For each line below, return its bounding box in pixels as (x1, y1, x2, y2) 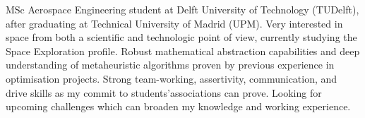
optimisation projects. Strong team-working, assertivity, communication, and (6, 71, 337, 85)
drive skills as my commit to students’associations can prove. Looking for (6, 85, 322, 100)
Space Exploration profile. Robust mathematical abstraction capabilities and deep (6, 43, 360, 58)
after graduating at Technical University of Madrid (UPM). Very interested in (6, 16, 343, 30)
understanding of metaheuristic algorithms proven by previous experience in (6, 57, 335, 72)
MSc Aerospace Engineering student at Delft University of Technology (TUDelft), (6, 2, 359, 16)
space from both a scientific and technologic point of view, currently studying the (6, 30, 357, 45)
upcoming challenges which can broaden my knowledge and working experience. (6, 99, 351, 114)
